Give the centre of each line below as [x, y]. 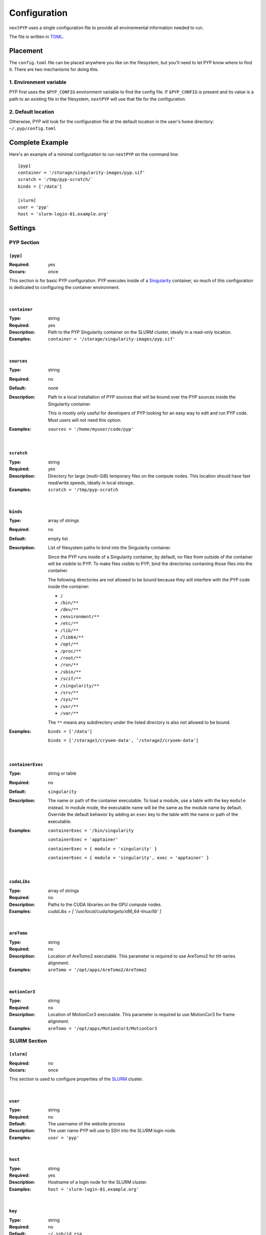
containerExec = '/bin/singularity [91, 830]
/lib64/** [72, 637]
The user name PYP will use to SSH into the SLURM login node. [112, 1131]
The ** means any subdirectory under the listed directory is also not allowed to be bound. [139, 722]
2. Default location [32, 112]
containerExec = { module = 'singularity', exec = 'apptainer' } [129, 858]
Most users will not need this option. [85, 420]
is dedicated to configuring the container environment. [65, 288]
